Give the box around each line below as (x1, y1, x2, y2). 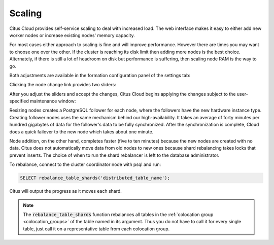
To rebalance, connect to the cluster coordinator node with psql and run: (9, 161, 161, 167)
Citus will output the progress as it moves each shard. (9, 188, 122, 194)
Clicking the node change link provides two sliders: (9, 82, 116, 88)
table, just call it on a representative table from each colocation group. (23, 226, 170, 232)
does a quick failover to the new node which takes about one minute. (9, 128, 154, 134)
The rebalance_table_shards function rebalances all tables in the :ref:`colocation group (23, 211, 214, 218)
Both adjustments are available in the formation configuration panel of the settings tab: (9, 72, 190, 78)
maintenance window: (29, 98, 76, 104)
